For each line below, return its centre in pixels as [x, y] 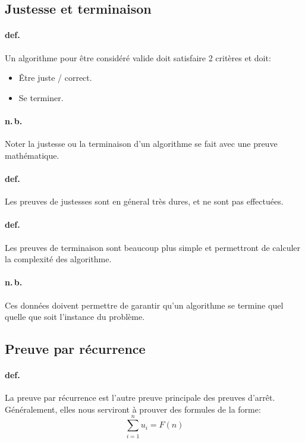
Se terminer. [41, 97]
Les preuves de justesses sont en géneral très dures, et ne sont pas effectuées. [144, 201]
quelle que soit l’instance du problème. [75, 317]
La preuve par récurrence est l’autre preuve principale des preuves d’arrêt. [140, 398]
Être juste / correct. [55, 78]
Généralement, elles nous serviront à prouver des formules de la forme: [133, 409]
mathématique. [32, 155]
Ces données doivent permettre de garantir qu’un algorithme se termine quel [144, 305]
